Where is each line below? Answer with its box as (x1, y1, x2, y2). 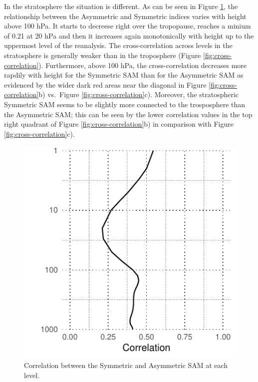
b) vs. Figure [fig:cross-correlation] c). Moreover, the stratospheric (38, 89, 239, 100)
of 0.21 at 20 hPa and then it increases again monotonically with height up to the (4, 30, 254, 41)
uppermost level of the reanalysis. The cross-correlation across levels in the (4, 40, 233, 51)
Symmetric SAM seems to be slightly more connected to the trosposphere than (4, 99, 246, 109)
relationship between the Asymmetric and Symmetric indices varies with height (4, 11, 247, 21)
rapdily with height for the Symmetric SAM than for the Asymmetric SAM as (4, 70, 244, 80)
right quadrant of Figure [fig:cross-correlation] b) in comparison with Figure (4, 119, 234, 129)
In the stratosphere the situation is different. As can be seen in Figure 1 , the (4, 1, 238, 11)
